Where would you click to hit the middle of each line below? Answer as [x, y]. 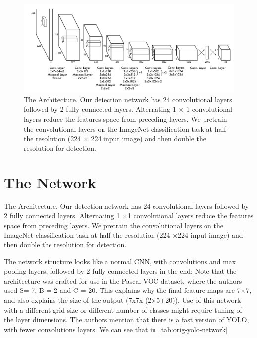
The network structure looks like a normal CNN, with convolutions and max [120, 261]
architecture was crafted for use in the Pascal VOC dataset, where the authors [123, 280]
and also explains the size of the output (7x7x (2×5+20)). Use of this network [123, 300]
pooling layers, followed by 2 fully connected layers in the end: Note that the [120, 271]
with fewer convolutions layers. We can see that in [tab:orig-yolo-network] [116, 329]
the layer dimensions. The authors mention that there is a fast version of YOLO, [127, 319]
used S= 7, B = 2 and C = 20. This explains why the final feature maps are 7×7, [128, 290]
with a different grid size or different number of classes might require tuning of [123, 310]
